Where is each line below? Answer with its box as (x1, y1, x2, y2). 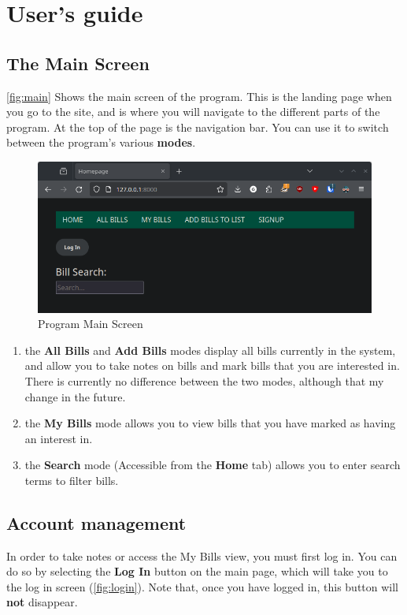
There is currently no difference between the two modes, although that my (24, 372, 384, 389)
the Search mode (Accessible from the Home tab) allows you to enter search (24, 457, 401, 473)
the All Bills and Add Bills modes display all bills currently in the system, (24, 341, 396, 358)
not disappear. (6, 594, 78, 610)
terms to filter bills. (24, 471, 119, 488)
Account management (6, 510, 187, 535)
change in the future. (24, 388, 126, 404)
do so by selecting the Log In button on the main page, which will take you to (6, 563, 388, 580)
